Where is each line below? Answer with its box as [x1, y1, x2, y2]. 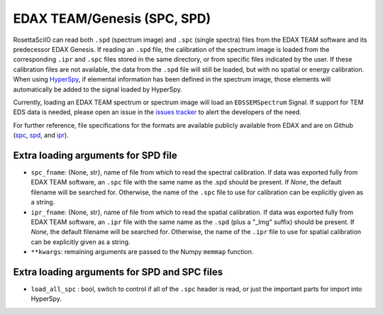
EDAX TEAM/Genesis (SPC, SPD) [13, 11, 211, 26]
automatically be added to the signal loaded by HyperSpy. [13, 85, 182, 94]
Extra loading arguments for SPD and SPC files [13, 266, 223, 278]
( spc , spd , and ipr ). [13, 131, 69, 140]
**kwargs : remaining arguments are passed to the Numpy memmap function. [30, 248, 254, 256]
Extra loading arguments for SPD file [13, 149, 177, 161]
